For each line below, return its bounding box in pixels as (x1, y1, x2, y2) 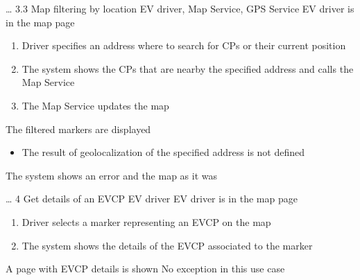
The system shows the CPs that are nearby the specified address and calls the (22, 61, 354, 76)
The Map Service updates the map (22, 98, 169, 112)
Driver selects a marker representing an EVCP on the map (22, 214, 271, 229)
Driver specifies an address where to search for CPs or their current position (22, 38, 346, 53)
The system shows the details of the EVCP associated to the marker (22, 238, 313, 252)
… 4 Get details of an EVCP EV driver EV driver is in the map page (6, 191, 298, 206)
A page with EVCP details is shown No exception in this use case (6, 261, 285, 276)
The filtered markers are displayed (6, 121, 151, 136)
